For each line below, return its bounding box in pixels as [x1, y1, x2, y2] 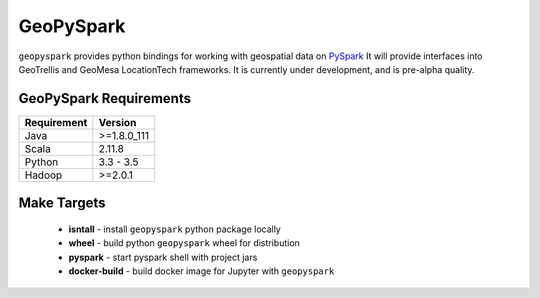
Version [98, 115, 137, 129]
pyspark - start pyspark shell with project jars [68, 251, 258, 263]
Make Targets [18, 195, 106, 212]
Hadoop [24, 168, 63, 182]
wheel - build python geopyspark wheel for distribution [68, 237, 300, 249]
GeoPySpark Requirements [18, 90, 192, 107]
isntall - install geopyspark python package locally [68, 223, 282, 235]
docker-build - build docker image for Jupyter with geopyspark [68, 265, 335, 277]
